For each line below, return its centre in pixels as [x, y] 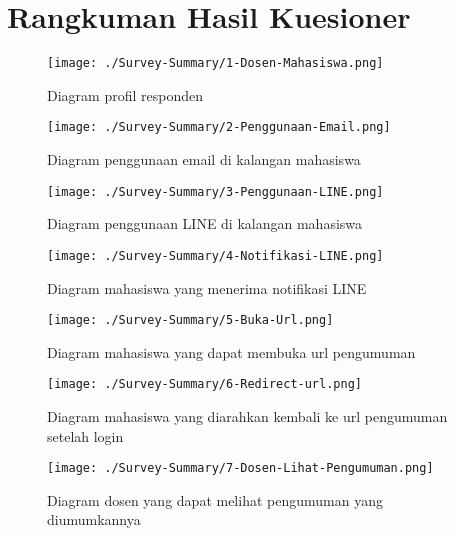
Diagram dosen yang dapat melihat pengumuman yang [215, 499]
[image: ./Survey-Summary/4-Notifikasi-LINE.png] [215, 255]
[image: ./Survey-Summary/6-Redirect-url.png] [204, 384]
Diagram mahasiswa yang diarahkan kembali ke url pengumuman [247, 416]
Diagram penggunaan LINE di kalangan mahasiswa [205, 223]
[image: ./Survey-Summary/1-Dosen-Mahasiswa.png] [215, 63]
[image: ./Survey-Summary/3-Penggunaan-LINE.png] [215, 191]
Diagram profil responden [125, 94]
